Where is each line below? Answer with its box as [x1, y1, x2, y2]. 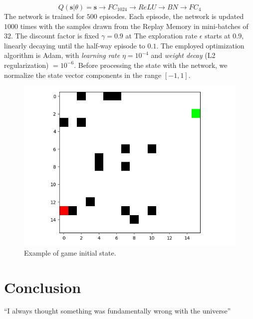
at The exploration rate [125, 30, 198, 41]
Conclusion [4, 277, 81, 297]
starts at [205, 30, 231, 41]
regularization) [4, 59, 49, 70]
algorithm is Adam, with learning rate [4, 50, 120, 60]
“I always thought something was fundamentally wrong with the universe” [4, 306, 231, 316]
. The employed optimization [156, 40, 245, 50]
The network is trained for [4, 11, 85, 21]
